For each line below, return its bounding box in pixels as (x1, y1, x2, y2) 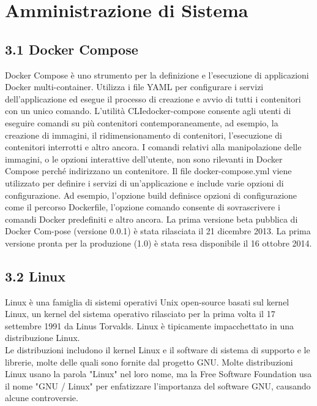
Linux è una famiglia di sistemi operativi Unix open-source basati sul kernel (5, 295, 289, 308)
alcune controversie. (5, 391, 78, 404)
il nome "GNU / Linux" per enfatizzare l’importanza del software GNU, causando (5, 379, 311, 392)
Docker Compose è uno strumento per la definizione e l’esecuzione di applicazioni (5, 68, 309, 81)
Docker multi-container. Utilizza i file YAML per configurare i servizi (5, 80, 264, 93)
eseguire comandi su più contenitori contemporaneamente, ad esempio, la (5, 116, 278, 129)
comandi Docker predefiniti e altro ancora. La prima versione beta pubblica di (5, 212, 298, 225)
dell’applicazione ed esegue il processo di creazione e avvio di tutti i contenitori (5, 92, 301, 105)
